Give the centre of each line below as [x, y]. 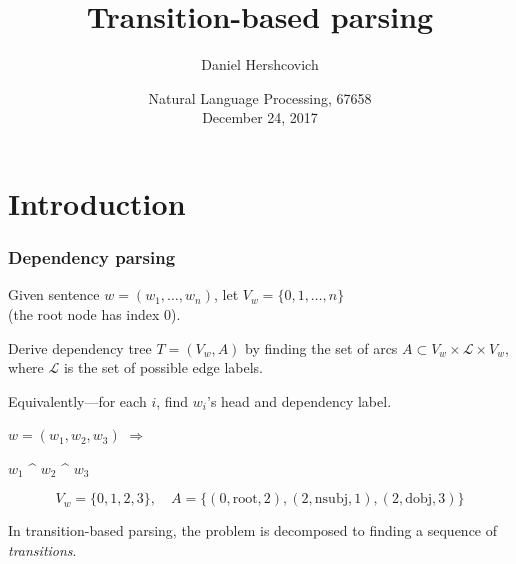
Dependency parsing [92, 257]
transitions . [42, 550]
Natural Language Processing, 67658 [260, 97]
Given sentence [54, 294]
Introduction [97, 202]
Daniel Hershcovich [260, 64]
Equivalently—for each [77, 400]
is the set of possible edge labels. [163, 367]
